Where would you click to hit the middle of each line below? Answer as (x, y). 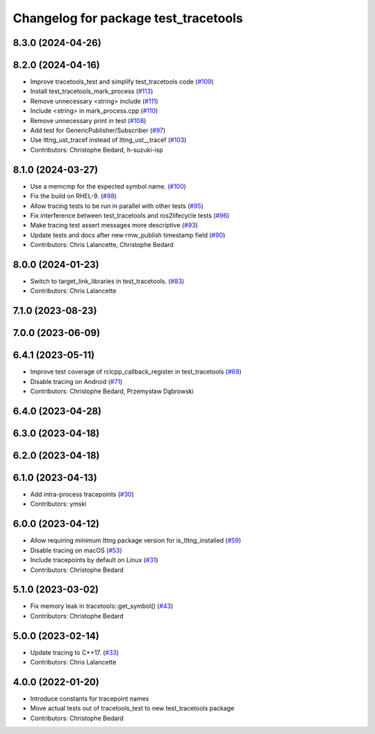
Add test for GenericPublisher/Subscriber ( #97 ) (98, 130)
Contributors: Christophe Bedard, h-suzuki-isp (97, 150)
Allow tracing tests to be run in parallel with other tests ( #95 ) (117, 206)
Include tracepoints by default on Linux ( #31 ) (94, 560)
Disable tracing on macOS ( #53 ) (76, 550)
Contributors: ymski (58, 504)
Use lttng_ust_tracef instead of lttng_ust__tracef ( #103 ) (108, 140)
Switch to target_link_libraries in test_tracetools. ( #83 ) (107, 281)
